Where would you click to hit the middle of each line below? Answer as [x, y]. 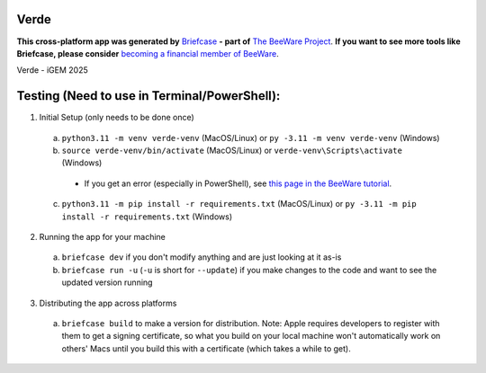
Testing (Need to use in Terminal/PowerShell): [148, 96]
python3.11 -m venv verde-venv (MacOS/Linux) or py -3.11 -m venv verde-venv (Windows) [251, 138]
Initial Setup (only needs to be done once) [117, 118]
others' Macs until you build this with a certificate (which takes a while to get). [206, 348]
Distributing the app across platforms [108, 303]
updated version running [107, 282]
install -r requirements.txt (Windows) [147, 217]
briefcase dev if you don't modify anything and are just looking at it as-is [202, 257]
